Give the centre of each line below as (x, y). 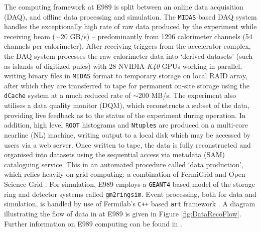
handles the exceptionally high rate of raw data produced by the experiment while (130, 26)
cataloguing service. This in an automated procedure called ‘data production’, (124, 164)
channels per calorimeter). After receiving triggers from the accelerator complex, (127, 46)
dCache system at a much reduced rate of (68, 95)
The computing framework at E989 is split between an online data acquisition (124, 7)
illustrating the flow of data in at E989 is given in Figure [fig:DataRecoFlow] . (123, 213)
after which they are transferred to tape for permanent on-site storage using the (127, 85)
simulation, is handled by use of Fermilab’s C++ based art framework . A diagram (130, 204)
